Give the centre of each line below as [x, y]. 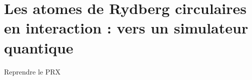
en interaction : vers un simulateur [126, 28]
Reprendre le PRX [32, 71]
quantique [39, 47]
